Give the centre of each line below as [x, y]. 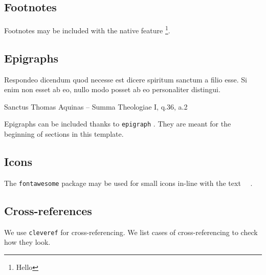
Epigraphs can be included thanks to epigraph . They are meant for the [118, 124]
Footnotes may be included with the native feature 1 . [87, 29]
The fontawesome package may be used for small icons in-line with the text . [128, 183]
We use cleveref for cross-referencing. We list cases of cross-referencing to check [131, 232]
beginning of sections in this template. [64, 134]
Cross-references [48, 210]
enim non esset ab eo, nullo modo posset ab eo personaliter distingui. [112, 89]
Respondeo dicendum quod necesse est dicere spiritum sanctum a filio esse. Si [126, 79]
